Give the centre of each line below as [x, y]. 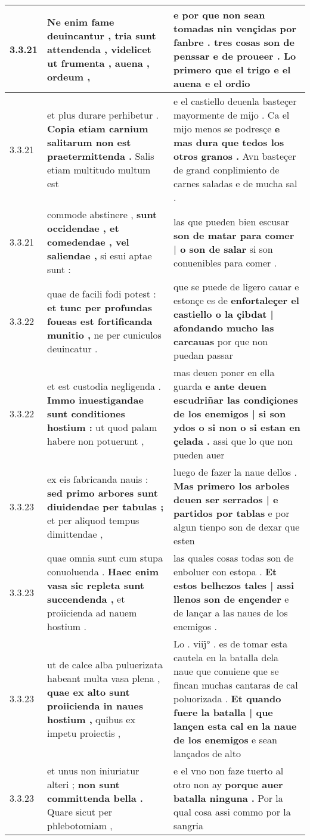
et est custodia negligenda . [104, 386]
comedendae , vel [88, 242]
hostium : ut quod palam [102, 427]
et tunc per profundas [100, 307]
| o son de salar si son [223, 249]
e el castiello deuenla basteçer [235, 101]
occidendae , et [83, 228]
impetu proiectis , [84, 733]
